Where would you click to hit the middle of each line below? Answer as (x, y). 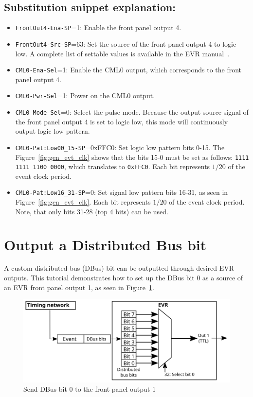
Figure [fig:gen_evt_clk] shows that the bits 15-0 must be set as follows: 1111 (132, 157)
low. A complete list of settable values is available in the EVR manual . (122, 53)
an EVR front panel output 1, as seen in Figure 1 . (79, 287)
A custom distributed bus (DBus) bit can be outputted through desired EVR (119, 268)
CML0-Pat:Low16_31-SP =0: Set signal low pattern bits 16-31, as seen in (122, 192)
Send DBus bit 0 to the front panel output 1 (90, 389)
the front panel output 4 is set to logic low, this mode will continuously (122, 121)
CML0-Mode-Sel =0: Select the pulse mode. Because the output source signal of (132, 112)
